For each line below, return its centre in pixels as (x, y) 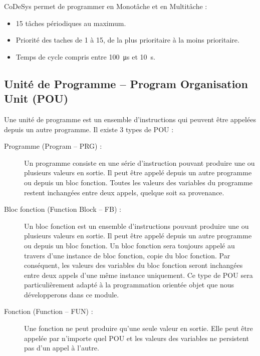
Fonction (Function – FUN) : (49, 311)
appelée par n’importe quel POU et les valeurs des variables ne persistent (137, 338)
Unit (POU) (36, 98)
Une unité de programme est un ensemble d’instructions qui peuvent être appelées (130, 119)
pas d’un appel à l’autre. (62, 348)
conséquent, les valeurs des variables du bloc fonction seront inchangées (134, 265)
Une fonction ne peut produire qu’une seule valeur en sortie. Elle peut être (139, 328)
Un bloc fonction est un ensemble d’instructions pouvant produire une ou (137, 226)
